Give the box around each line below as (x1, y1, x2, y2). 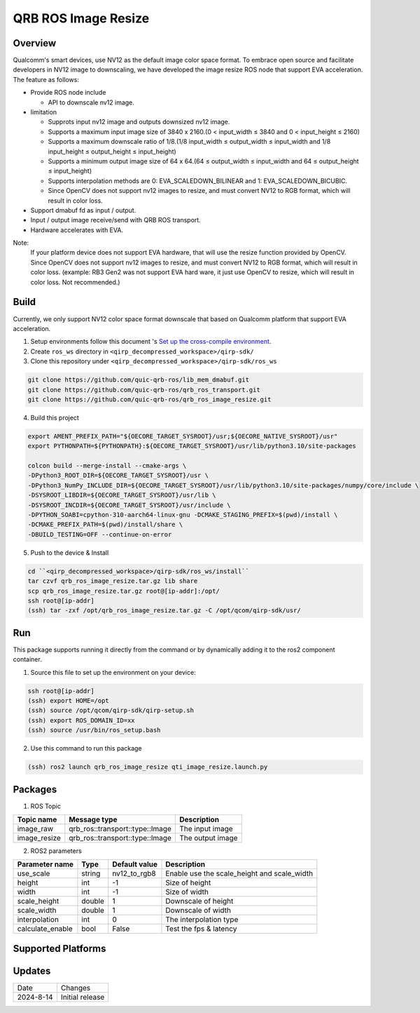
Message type (69, 814, 118, 824)
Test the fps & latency (165, 924, 237, 934)
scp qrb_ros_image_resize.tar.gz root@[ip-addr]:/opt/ (27, 586, 220, 595)
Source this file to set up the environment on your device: (30, 668, 196, 676)
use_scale (17, 868, 50, 878)
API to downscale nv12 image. (48, 98, 134, 107)
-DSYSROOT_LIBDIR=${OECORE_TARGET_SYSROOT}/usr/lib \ (27, 491, 216, 499)
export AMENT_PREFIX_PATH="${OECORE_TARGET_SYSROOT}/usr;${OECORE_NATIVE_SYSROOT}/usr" (27, 432, 338, 440)
